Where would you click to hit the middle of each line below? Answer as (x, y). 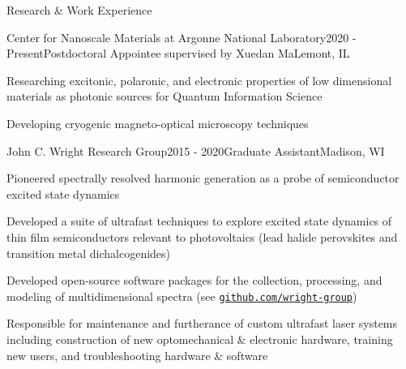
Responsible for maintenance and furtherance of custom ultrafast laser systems (202, 323)
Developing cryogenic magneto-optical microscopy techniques (158, 123)
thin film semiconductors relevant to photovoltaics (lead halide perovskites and (202, 236)
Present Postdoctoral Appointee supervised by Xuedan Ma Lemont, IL (178, 53)
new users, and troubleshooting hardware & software (137, 355)
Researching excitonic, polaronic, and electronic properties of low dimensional (199, 80)
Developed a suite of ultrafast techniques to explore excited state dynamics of (199, 221)
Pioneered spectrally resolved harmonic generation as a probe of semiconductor (203, 178)
